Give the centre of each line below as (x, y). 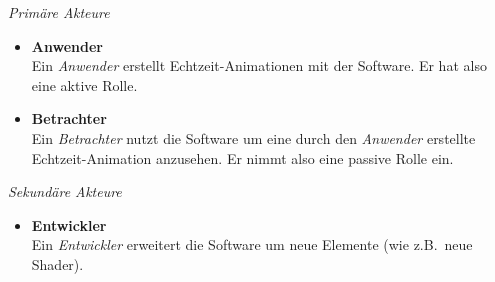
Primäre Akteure (59, 12)
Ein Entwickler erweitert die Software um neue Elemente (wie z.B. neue (252, 244)
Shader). (57, 263)
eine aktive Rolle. (84, 84)
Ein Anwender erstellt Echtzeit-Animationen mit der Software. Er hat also (259, 65)
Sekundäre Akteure (65, 191)
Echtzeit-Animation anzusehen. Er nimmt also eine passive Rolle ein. (242, 157)
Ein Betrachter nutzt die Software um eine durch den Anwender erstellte (253, 137)
